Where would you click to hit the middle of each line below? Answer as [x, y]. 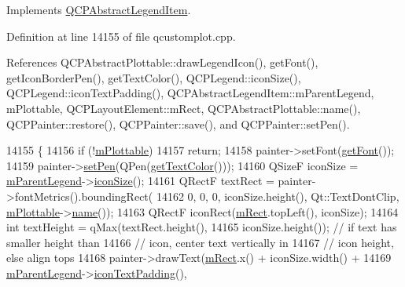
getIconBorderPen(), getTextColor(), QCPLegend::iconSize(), [154, 77]
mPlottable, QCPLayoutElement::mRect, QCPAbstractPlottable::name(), [184, 108]
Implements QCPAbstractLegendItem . [99, 9]
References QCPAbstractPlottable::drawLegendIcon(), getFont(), [162, 62]
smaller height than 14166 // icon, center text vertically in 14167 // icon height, [200, 242]
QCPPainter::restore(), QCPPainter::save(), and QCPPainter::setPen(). [178, 124]
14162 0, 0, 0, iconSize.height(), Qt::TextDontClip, [278, 196]
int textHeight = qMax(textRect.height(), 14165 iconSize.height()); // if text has [202, 227]
